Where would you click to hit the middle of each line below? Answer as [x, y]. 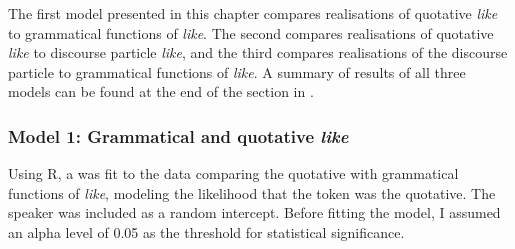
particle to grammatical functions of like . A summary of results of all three [237, 71]
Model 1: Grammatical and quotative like [178, 135]
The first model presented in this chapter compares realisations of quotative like [253, 13]
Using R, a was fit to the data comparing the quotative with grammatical [233, 173]
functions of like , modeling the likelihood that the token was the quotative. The [252, 192]
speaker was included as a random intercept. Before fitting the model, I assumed [254, 212]
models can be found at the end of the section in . [161, 91]
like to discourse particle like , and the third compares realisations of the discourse [258, 52]
